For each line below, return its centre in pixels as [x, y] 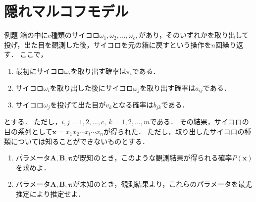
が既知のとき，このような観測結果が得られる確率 [153, 158]
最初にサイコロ [40, 71]
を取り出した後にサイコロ [91, 87]
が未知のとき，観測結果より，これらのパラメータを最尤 [162, 184]
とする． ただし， [33, 122]
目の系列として [28, 131]
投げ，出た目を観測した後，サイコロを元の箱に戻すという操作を [108, 44]
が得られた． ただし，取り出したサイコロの [174, 131]
